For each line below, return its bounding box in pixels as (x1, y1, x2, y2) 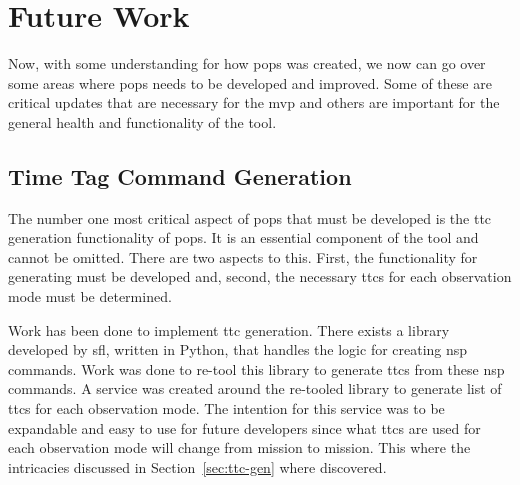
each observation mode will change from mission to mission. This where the (8, 437, 471, 458)
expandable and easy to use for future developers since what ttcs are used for (8, 417, 481, 438)
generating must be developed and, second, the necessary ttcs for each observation (8, 266, 512, 287)
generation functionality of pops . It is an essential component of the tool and (8, 227, 479, 248)
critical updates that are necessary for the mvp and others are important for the (8, 92, 500, 113)
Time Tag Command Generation (8, 160, 352, 191)
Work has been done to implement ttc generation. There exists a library (8, 319, 450, 340)
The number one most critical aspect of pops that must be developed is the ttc (8, 207, 492, 228)
